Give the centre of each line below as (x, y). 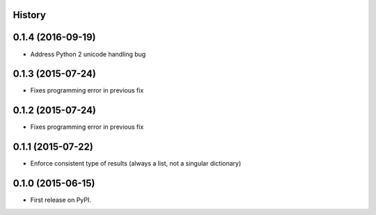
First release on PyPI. (61, 200)
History (30, 15)
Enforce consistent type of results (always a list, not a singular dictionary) (136, 164)
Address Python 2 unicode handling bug (88, 54)
